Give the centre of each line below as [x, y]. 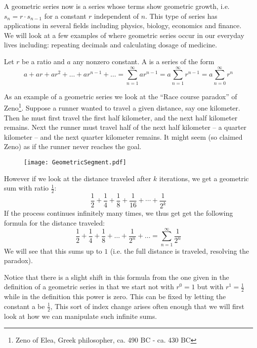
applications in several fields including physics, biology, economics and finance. [123, 25]
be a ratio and [43, 61]
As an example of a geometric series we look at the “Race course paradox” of [121, 96]
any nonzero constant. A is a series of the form [144, 61]
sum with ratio [26, 188]
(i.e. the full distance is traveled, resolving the [179, 251]
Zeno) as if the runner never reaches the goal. [73, 146]
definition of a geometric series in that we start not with [89, 287]
